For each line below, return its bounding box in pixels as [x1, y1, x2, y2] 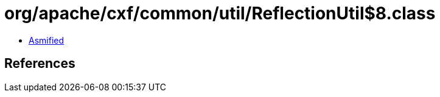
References [4, 56, 75, 72]
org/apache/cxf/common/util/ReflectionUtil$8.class [4, 3, 436, 24]
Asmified [29, 35, 65, 45]
